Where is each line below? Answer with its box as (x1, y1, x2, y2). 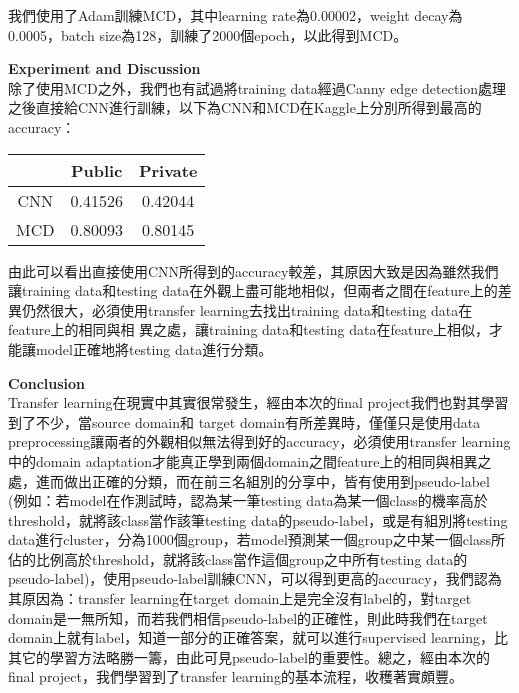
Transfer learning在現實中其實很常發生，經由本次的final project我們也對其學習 (8, 392, 509, 413)
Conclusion (8, 372, 86, 393)
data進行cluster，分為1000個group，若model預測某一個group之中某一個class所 (8, 529, 505, 550)
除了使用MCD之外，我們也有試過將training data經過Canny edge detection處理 (8, 77, 507, 98)
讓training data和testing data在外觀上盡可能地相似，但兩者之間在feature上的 (8, 280, 498, 301)
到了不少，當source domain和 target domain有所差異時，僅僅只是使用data (8, 411, 481, 432)
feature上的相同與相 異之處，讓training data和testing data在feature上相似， (8, 319, 489, 340)
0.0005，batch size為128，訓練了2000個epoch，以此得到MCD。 (8, 24, 408, 45)
